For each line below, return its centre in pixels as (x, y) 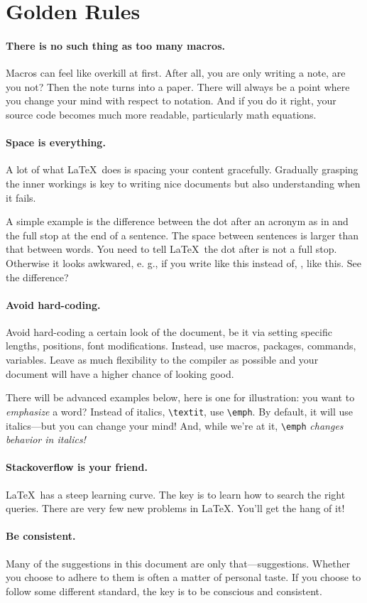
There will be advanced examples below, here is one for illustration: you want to (180, 397)
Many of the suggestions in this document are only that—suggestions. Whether (178, 563)
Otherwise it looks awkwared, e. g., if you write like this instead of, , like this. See (183, 262)
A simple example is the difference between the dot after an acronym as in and (177, 221)
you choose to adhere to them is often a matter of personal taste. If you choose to (183, 577)
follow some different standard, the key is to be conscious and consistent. (164, 591)
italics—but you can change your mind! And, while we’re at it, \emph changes (175, 425)
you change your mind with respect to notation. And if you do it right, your (171, 101)
